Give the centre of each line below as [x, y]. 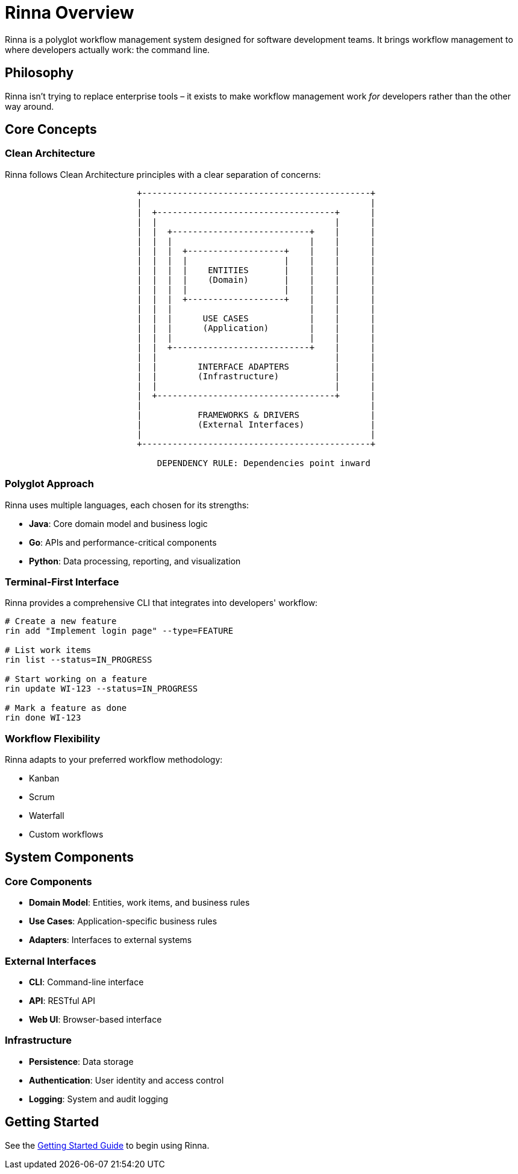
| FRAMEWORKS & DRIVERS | [256, 415]
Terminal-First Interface [62, 582]
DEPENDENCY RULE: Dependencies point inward [264, 463]
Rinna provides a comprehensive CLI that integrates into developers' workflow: [161, 603]
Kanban [44, 778]
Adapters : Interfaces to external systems [111, 940]
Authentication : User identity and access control [126, 1080]
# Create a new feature [61, 621]
